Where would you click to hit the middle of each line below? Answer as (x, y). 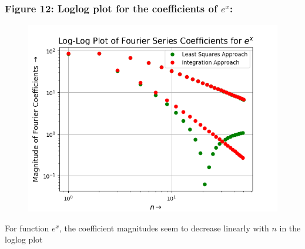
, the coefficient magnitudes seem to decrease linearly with (164, 228)
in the (290, 228)
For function (27, 228)
